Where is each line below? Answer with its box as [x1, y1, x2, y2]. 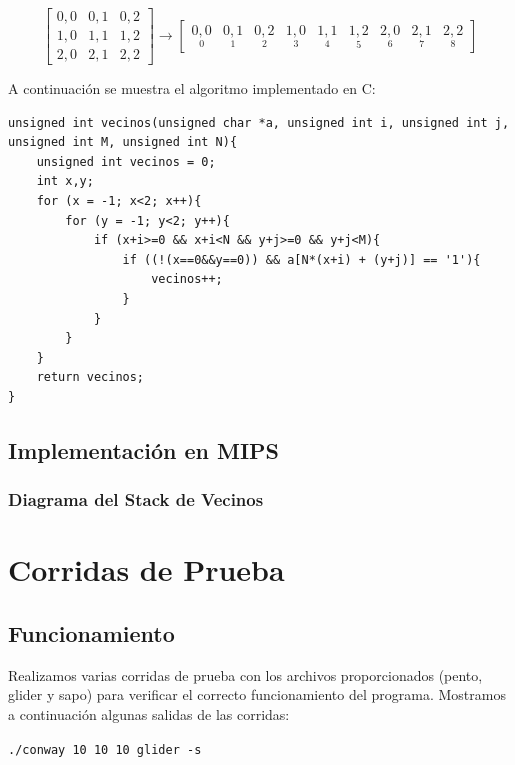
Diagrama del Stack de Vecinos [8, 487, 264, 512]
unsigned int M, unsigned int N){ [8, 135, 238, 150]
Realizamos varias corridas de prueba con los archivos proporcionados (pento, [8, 664, 483, 685]
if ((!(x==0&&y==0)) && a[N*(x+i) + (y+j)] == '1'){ [122, 252, 481, 267]
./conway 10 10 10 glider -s [8, 742, 202, 757]
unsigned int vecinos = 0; [36, 154, 216, 169]
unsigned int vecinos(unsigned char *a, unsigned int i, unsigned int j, [8, 115, 510, 130]
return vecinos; [36, 370, 145, 385]
